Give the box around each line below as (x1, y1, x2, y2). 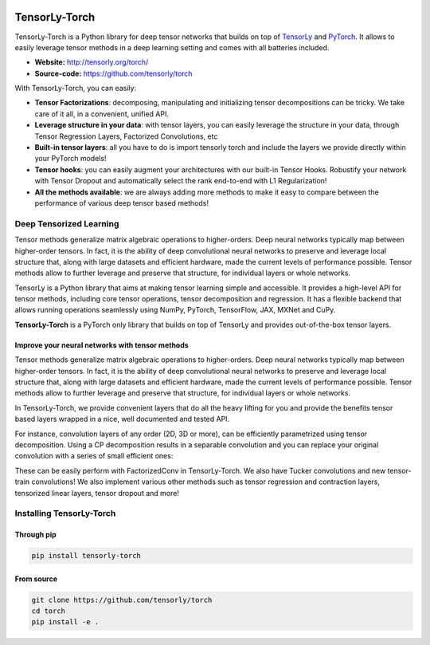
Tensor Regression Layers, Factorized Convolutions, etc (34, 132, 218, 141)
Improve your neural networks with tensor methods (14, 340, 189, 350)
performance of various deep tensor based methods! (34, 198, 209, 207)
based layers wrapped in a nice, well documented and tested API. (14, 415, 230, 424)
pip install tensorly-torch (31, 551, 141, 560)
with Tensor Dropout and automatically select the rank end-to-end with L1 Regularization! (34, 176, 327, 186)
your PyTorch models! (34, 154, 107, 163)
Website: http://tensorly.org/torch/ (34, 57, 149, 67)
